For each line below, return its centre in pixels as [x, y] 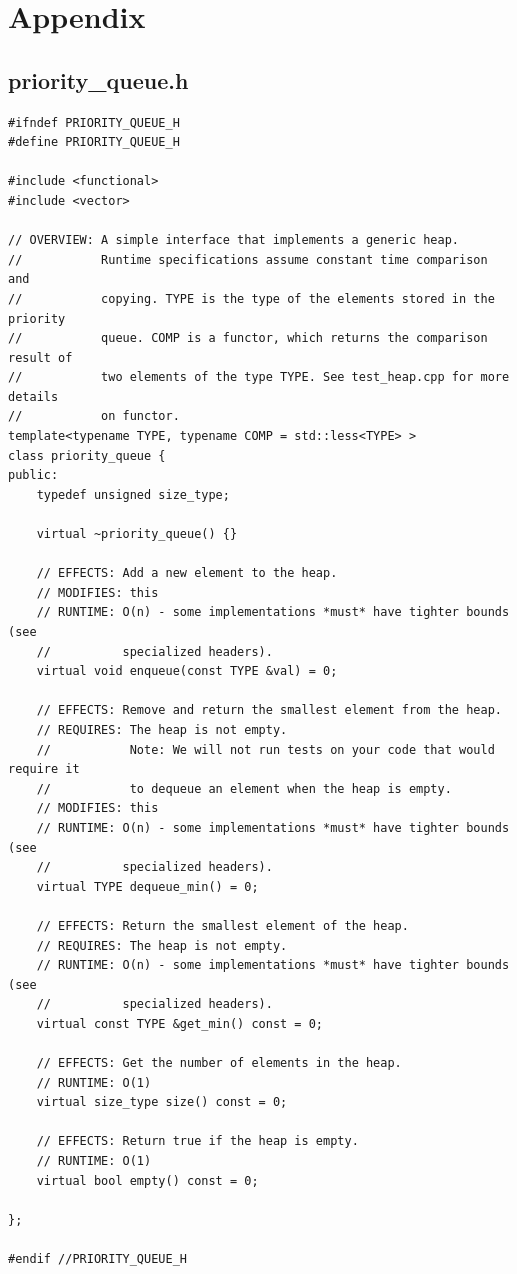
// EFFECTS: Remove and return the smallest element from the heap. [269, 710]
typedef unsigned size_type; [133, 494]
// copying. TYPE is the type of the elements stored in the [251, 298]
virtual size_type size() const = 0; [162, 1102]
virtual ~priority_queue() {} [137, 534]
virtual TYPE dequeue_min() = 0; [147, 886]
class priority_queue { [87, 455]
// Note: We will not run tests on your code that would [265, 749]
